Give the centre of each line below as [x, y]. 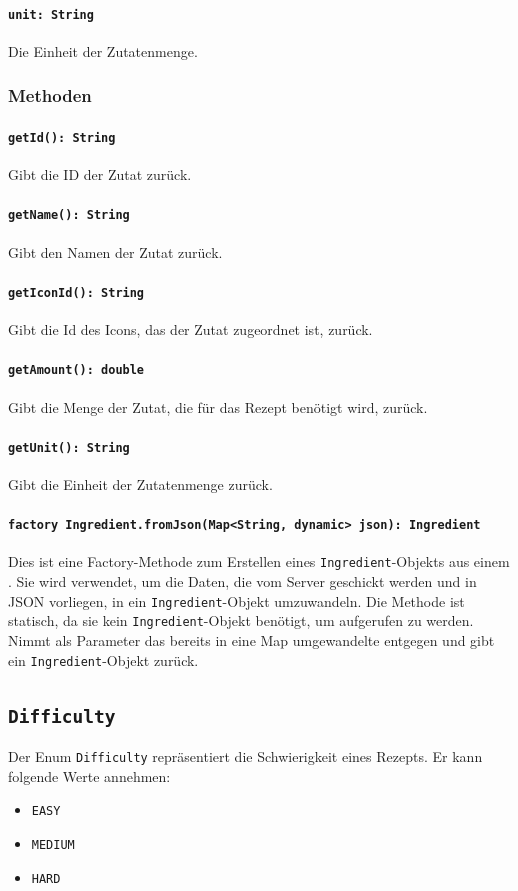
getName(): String [69, 215]
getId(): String [62, 137]
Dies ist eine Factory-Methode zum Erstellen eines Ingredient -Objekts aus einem [259, 561]
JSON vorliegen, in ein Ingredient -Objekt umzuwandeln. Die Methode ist [236, 600]
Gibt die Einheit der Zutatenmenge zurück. [140, 483]
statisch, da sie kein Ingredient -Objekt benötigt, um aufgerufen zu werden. [241, 620]
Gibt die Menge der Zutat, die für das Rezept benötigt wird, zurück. [218, 406]
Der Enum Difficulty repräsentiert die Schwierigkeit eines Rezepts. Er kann [245, 756]
